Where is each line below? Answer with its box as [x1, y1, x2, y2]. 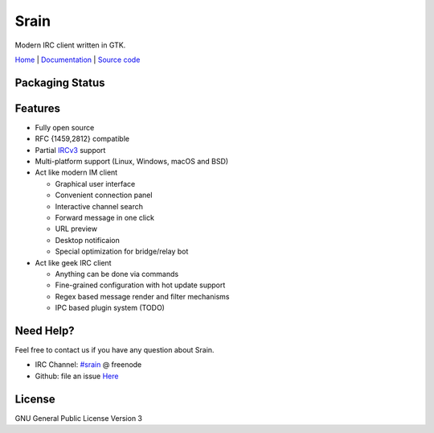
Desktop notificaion [55, 235, 120, 245]
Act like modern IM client [35, 167, 118, 177]
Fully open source [35, 122, 95, 132]
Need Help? [14, 324, 76, 337]
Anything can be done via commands [55, 269, 179, 278]
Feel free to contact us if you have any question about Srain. [14, 345, 215, 355]
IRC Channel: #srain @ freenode [35, 360, 142, 369]
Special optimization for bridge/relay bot [55, 246, 189, 257]
